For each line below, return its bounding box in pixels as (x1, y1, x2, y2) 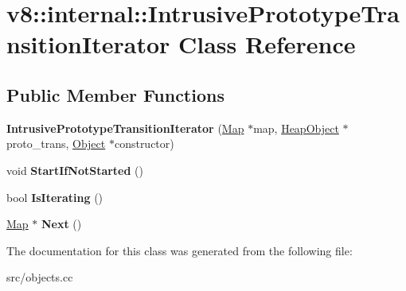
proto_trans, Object (6, 135, 106, 152)
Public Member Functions (6, 82, 224, 107)
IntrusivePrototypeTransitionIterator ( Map (6, 119, 244, 136)
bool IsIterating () (6, 188, 103, 205)
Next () (41, 215, 82, 232)
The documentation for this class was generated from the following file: (6, 242, 353, 258)
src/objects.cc (6, 269, 73, 285)
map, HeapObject (253, 119, 339, 136)
